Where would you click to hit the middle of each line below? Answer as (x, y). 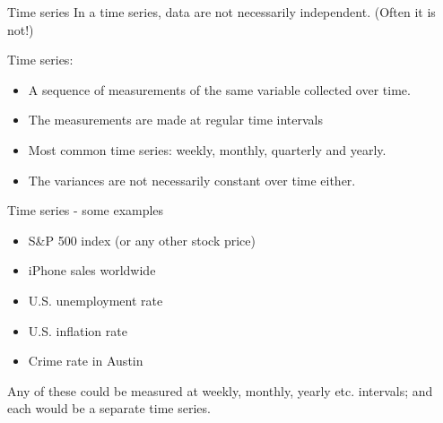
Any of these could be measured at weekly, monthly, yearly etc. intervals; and (220, 390)
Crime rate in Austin (86, 361)
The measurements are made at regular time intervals (175, 120)
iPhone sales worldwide (92, 270)
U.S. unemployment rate (96, 300)
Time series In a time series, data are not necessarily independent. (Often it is (221, 12)
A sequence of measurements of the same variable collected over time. (219, 89)
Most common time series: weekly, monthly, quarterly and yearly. (207, 149)
